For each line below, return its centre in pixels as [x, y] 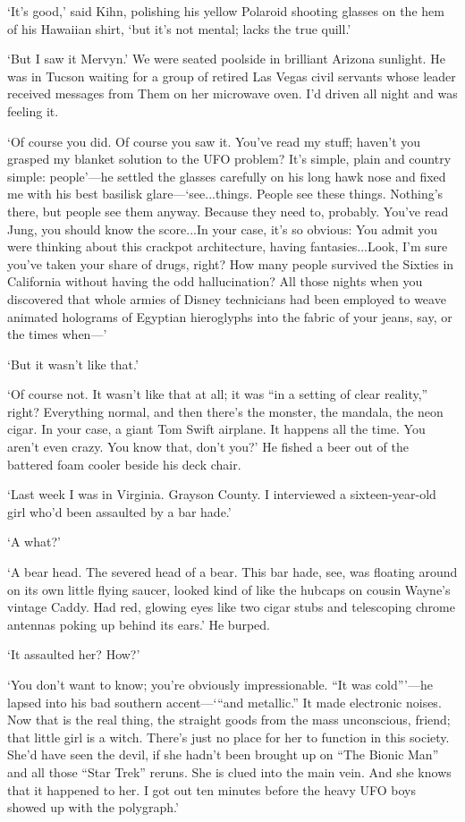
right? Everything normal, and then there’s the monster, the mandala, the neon [225, 411]
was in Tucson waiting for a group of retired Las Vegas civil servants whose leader [232, 76]
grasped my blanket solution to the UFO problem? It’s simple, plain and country [229, 159]
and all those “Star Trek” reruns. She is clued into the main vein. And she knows [229, 771]
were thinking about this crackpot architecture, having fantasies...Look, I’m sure [228, 246]
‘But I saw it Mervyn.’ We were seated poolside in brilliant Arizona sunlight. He [226, 59]
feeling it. [33, 110]
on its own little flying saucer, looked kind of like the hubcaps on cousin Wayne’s [229, 589]
